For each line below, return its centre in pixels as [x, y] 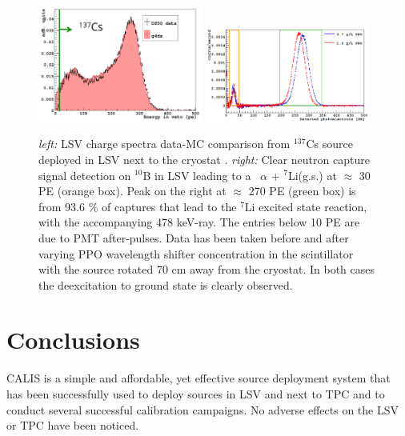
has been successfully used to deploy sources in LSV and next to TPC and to [196, 394]
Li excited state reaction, [306, 206]
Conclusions [73, 340]
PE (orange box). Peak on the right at [132, 191]
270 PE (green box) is [302, 191]
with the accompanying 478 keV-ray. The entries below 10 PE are [199, 222]
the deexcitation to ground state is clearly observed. [166, 284]
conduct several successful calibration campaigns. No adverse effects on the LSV [203, 409]
